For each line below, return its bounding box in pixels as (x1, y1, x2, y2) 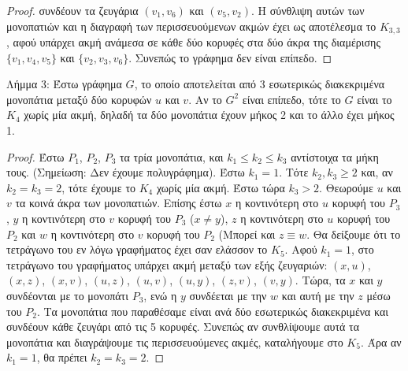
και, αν (361, 164, 393, 180)
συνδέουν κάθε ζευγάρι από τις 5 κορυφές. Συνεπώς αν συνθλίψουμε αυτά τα (6, 318, 360, 335)
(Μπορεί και (218, 225, 276, 242)
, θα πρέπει (36, 349, 87, 365)
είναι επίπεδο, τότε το (242, 91, 341, 107)
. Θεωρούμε (319, 179, 373, 195)
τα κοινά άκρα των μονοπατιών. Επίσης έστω (15, 195, 222, 211)
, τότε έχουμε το (61, 179, 136, 195)
